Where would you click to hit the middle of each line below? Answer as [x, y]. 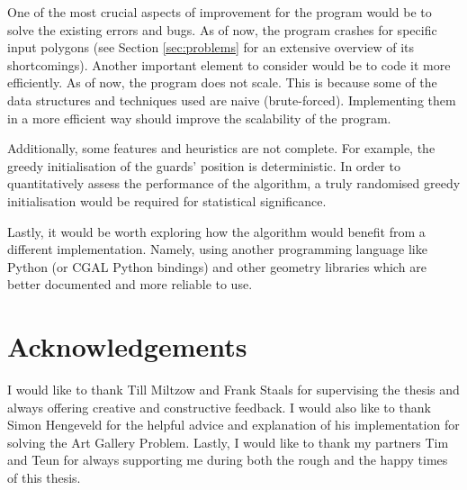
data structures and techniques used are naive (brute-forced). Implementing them [232, 100]
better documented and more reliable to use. [130, 284]
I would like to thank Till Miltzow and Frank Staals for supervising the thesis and [233, 390]
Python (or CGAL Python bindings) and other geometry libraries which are [217, 266]
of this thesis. [44, 477]
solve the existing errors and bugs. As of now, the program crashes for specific [222, 29]
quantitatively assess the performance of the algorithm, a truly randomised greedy [234, 183]
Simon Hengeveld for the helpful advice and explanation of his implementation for [233, 425]
